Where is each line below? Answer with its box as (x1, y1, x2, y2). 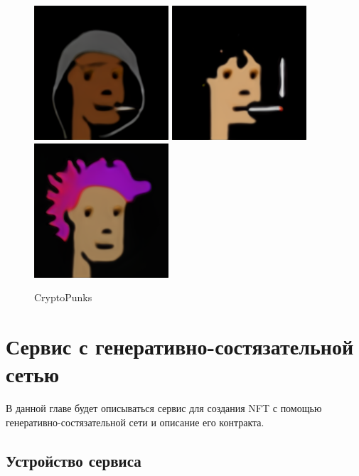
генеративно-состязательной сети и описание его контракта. (6, 414, 264, 429)
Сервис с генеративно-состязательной (6, 331, 354, 360)
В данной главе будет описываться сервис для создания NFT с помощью (6, 401, 322, 416)
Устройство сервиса (6, 449, 141, 471)
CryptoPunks (34, 290, 92, 305)
